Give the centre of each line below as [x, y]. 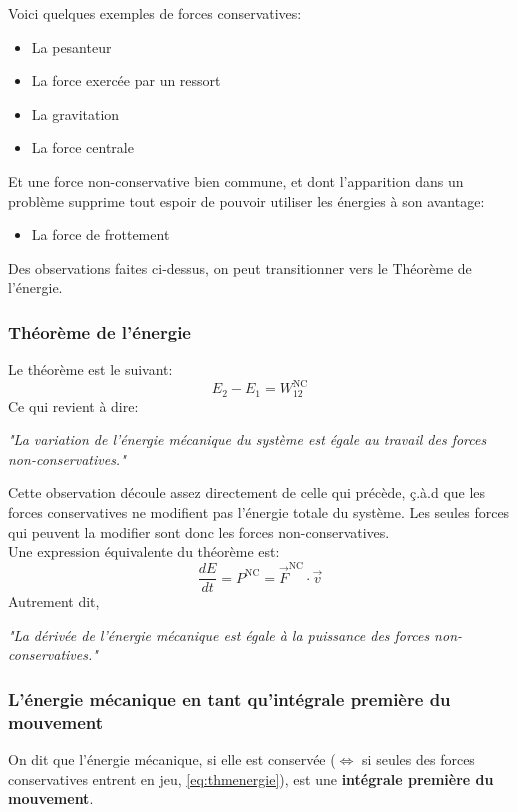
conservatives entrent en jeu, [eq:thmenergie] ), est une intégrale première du [251, 778]
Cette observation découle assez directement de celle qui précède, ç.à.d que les [247, 492]
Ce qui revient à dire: [73, 405]
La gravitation [75, 113]
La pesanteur [71, 46]
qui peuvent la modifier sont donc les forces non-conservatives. [199, 531]
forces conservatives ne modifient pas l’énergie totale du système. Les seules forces [259, 512]
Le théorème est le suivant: [90, 369]
